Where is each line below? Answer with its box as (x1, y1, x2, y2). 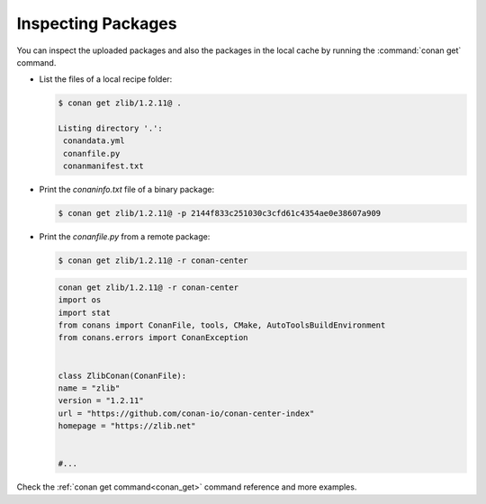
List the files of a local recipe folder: (39, 74, 173, 85)
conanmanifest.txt (63, 161, 144, 171)
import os (58, 295, 102, 305)
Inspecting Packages (16, 13, 177, 33)
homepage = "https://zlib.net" (58, 421, 197, 431)
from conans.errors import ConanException (58, 333, 248, 343)
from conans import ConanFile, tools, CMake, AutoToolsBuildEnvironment (58, 319, 386, 330)
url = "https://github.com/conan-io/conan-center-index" (58, 408, 315, 418)
